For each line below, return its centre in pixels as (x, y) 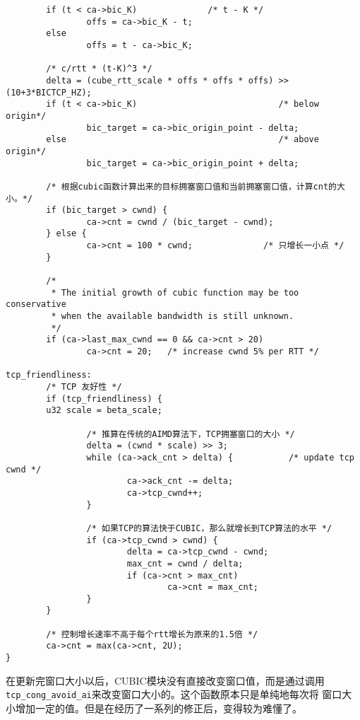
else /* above (182, 140)
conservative (36, 304)
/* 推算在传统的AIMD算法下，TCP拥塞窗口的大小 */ (191, 434)
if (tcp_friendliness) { (104, 399)
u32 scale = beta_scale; (104, 411)
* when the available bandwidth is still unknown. (173, 317)
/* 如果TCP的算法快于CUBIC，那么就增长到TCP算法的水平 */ (209, 528)
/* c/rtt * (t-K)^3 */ (99, 69)
